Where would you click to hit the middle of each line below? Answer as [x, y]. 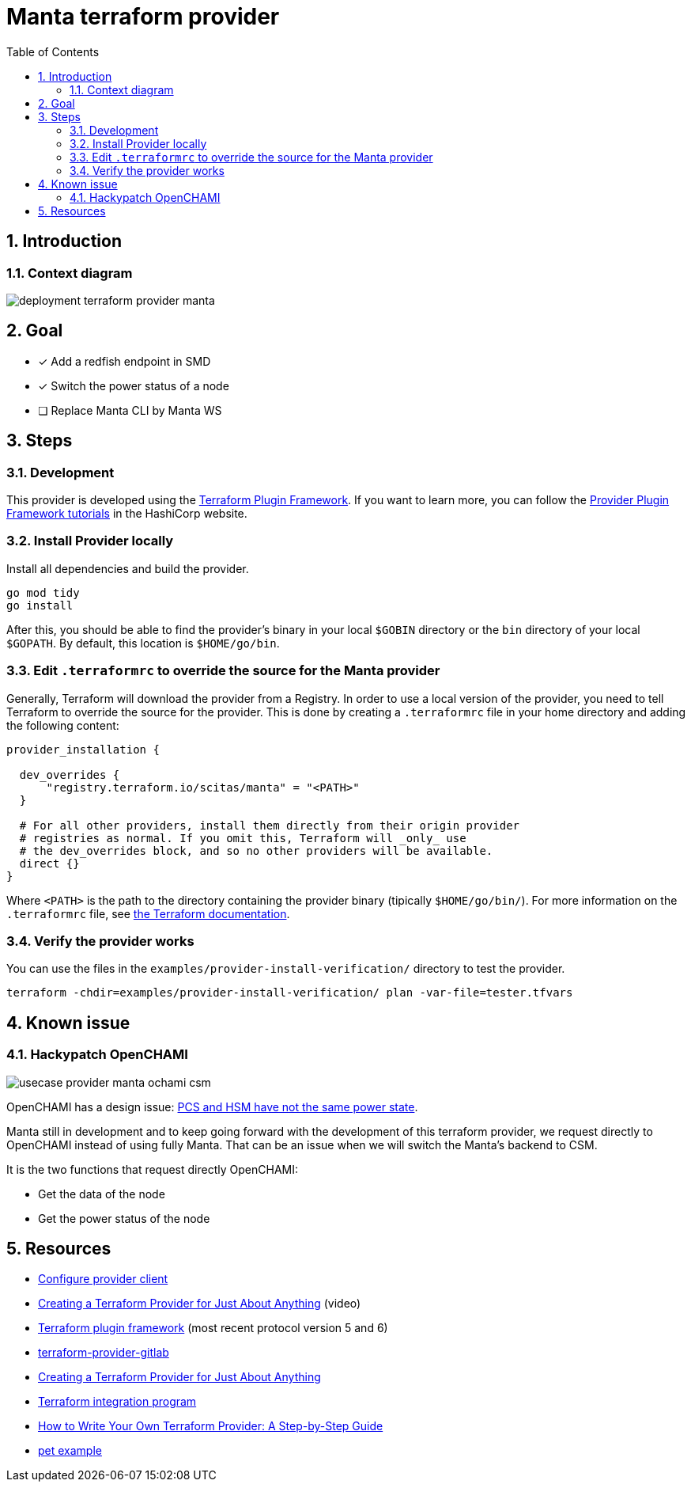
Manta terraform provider [143, 17]
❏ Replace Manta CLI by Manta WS [130, 410]
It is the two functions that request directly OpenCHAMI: [152, 1169]
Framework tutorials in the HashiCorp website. [127, 514]
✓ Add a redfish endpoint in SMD [125, 361]
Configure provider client [103, 1279]
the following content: [63, 725]
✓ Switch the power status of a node [134, 385]
